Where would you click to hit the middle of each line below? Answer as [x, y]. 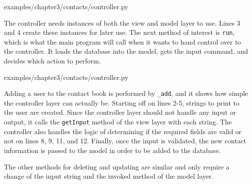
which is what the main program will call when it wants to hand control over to [123, 41]
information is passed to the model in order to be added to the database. [112, 150]
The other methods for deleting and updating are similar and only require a [117, 166]
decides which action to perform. [52, 61]
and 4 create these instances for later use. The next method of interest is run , [119, 32]
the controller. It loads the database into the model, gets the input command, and [126, 51]
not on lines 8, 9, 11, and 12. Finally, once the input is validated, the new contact [125, 141]
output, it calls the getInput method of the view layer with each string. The [118, 122]
